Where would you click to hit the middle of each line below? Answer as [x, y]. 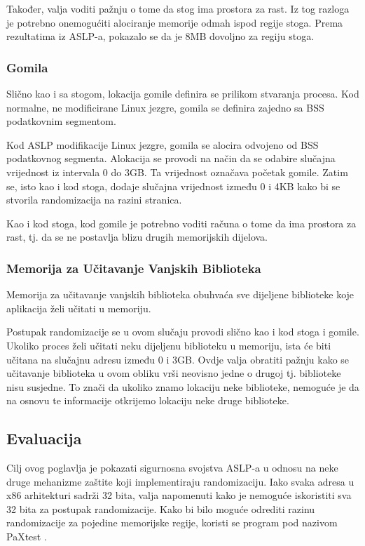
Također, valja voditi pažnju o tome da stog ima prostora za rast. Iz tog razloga [178, 8]
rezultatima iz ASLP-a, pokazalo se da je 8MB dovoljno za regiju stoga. [160, 36]
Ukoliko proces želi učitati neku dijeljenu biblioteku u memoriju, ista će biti [169, 345]
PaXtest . [27, 537]
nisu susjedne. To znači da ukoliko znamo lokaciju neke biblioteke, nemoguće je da [183, 386]
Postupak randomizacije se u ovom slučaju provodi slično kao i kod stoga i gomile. [183, 332]
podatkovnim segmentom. [61, 121]
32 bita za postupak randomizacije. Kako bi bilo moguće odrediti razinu [161, 508]
